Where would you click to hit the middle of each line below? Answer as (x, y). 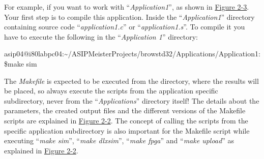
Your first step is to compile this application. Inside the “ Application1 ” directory (129, 17)
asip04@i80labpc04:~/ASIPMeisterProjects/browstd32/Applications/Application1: (132, 54)
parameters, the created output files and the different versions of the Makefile (125, 110)
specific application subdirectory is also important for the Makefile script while (127, 130)
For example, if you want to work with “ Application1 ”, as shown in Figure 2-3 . (127, 7)
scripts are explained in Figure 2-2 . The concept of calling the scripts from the (126, 120)
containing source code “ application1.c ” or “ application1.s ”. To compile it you (125, 27)
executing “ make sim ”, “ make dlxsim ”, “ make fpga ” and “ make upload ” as (119, 140)
